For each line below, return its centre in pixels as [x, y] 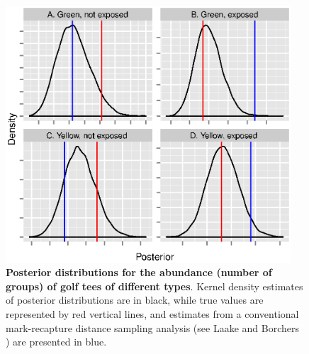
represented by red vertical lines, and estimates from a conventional [152, 313]
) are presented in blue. [56, 342]
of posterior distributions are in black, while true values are [135, 300]
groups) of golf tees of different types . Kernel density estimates [154, 286]
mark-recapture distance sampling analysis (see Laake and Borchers [153, 327]
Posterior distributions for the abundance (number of [139, 272]
